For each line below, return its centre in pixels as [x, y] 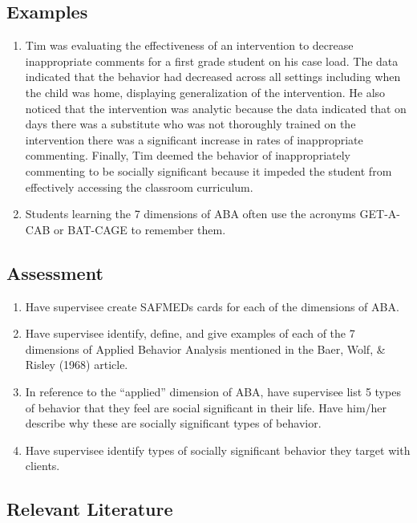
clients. [43, 466]
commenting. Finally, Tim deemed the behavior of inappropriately [188, 155]
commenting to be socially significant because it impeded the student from [208, 170]
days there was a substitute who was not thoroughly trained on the [190, 124]
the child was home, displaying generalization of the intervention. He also [205, 92]
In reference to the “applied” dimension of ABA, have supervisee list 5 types [213, 391]
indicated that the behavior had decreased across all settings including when [213, 77]
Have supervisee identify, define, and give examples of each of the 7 [190, 333]
